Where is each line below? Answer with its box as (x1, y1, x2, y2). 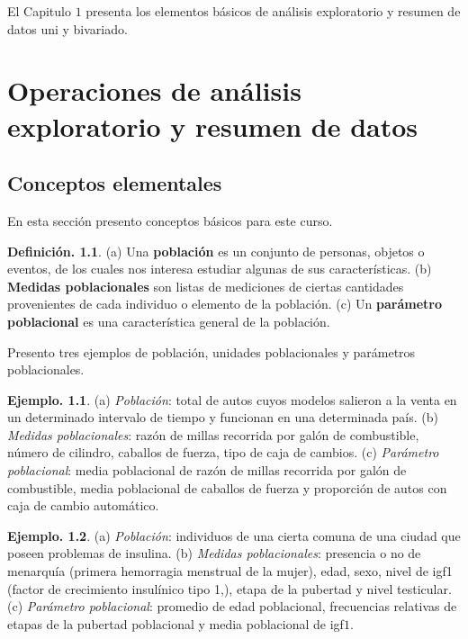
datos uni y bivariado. (7, 19, 128, 38)
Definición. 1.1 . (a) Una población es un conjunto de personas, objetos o (7, 241, 425, 260)
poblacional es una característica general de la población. (7, 311, 330, 330)
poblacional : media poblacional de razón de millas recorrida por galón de (7, 461, 407, 480)
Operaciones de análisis (7, 72, 301, 109)
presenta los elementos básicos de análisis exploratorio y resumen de (85, 2, 461, 20)
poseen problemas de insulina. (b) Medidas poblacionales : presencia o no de (7, 544, 421, 562)
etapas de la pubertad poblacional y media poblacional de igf (7, 614, 344, 633)
